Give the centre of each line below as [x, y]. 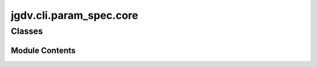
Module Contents [43, 50]
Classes [27, 31]
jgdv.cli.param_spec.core [75, 15]
